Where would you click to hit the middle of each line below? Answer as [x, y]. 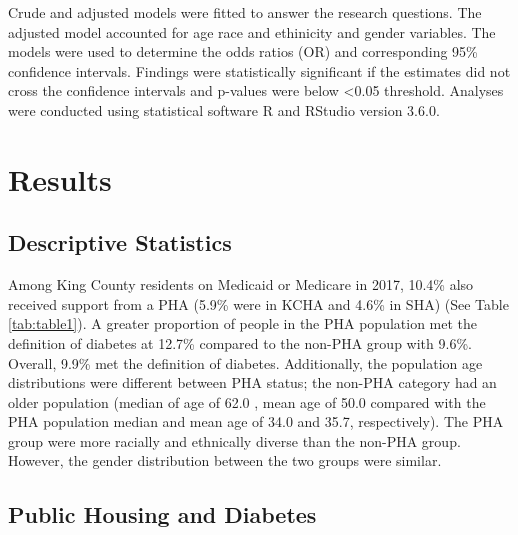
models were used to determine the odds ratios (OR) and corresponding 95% [243, 51]
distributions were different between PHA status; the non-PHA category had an [252, 382]
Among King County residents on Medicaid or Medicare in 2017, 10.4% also [241, 284]
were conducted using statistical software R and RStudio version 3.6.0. [224, 109]
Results [60, 178]
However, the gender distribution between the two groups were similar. [225, 460]
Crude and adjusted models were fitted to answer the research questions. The [245, 12]
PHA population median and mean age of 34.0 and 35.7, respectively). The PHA [256, 421]
